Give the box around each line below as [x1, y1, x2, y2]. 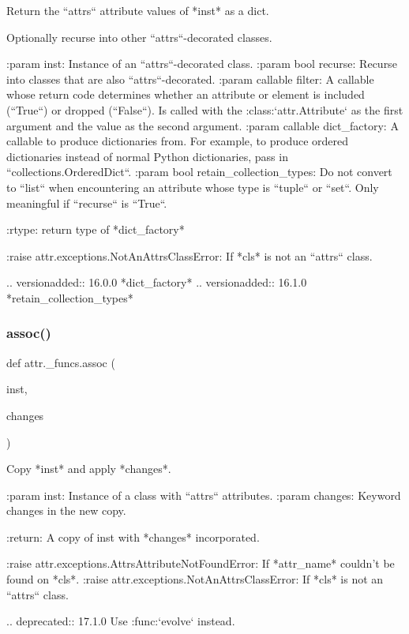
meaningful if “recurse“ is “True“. [6, 194, 167, 211]
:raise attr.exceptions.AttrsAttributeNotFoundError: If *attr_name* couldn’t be [6, 555, 395, 572]
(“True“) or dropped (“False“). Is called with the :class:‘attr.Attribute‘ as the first [6, 101, 403, 118]
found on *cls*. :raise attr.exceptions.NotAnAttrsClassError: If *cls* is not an [6, 571, 384, 587]
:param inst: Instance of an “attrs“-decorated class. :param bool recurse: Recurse [6, 55, 397, 72]
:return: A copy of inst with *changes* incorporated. [6, 528, 260, 545]
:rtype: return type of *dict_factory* [6, 221, 185, 238]
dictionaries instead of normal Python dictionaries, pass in [6, 148, 288, 164]
